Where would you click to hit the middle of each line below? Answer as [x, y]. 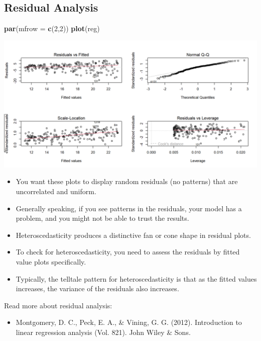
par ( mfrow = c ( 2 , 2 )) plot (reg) [52, 28]
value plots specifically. [51, 261]
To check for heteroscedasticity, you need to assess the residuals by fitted [128, 252]
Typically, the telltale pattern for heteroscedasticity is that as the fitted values [136, 278]
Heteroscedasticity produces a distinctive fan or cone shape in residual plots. [133, 235]
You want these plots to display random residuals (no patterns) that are [127, 181]
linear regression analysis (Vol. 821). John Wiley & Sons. [103, 332]
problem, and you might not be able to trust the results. [102, 218]
